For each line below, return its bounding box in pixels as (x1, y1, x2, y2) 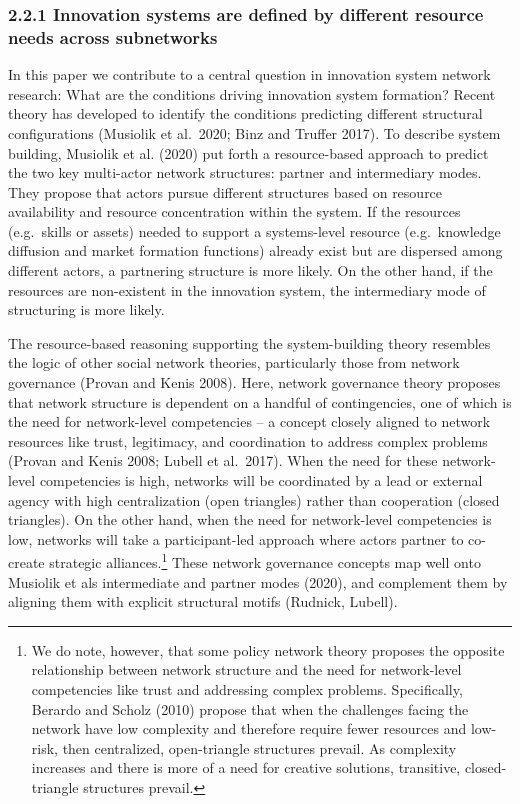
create (8, 552, 45, 573)
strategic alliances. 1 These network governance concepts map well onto (49, 549, 481, 573)
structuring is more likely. (8, 299, 165, 320)
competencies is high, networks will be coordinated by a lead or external (39, 470, 483, 491)
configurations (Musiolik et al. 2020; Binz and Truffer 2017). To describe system (8, 122, 501, 143)
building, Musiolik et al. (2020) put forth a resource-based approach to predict (8, 142, 489, 163)
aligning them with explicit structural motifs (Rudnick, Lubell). (8, 591, 398, 612)
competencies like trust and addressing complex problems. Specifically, (31, 679, 463, 700)
